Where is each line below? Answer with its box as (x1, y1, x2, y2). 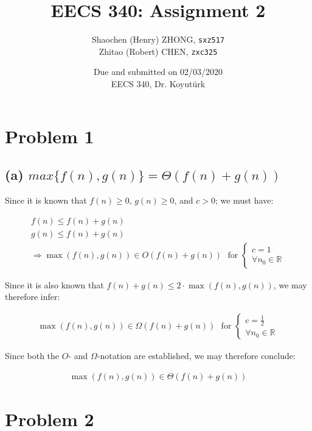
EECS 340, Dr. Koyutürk (111, 77, 206, 90)
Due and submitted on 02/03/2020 (93, 65, 223, 78)
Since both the (5, 349, 60, 362)
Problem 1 (5, 123, 94, 148)
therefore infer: (5, 290, 60, 303)
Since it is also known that (5, 278, 104, 291)
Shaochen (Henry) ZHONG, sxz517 (91, 33, 225, 46)
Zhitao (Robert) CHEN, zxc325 (99, 45, 218, 57)
